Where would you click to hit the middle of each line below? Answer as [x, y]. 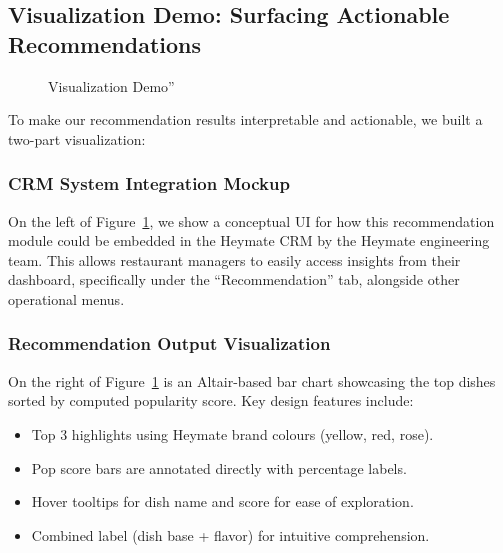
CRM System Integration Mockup [149, 183]
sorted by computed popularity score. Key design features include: [211, 400]
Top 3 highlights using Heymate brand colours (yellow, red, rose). [232, 433]
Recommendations [104, 43]
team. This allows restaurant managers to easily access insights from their [234, 259]
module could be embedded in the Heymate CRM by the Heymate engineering [249, 240]
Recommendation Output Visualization [169, 343]
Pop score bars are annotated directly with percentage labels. [219, 467]
